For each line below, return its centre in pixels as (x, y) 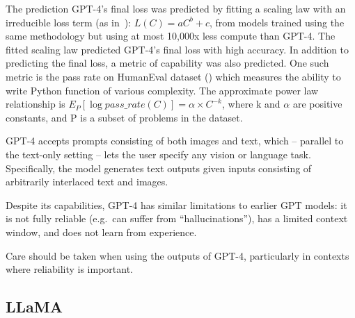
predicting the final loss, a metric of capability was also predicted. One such (167, 63)
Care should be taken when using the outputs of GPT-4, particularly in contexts (177, 255)
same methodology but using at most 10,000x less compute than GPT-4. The (171, 36)
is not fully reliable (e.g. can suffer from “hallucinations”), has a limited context (177, 218)
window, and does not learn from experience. (101, 232)
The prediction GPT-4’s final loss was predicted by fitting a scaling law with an (176, 8)
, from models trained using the (277, 22)
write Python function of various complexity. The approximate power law (162, 90)
